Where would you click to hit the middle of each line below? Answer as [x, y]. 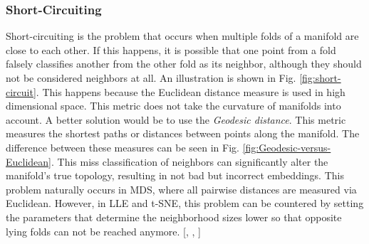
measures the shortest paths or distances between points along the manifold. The [183, 133]
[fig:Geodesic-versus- [287, 147]
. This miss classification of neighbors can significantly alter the [190, 161]
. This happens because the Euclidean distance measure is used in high [191, 91]
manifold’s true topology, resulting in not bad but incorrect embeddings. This [175, 175]
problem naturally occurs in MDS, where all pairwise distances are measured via [181, 189]
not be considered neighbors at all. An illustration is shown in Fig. [151, 78]
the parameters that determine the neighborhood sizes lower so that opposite [174, 217]
